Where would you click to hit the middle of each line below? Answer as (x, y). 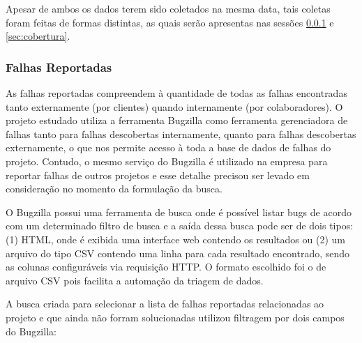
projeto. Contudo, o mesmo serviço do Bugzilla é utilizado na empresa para (167, 161)
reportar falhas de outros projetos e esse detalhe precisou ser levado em (158, 175)
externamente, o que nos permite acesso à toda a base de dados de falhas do (168, 147)
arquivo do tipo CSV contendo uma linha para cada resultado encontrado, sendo (178, 253)
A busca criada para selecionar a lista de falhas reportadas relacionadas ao (165, 304)
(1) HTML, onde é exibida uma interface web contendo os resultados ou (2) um (175, 239)
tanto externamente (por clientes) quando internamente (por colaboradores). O (174, 106)
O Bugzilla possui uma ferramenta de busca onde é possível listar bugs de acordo (179, 212)
